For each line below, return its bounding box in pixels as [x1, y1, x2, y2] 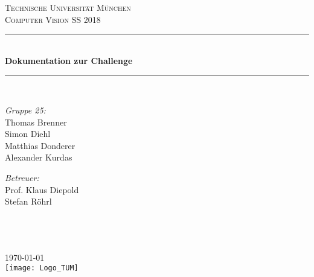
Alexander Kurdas [5, 151, 72, 164]
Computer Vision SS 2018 [5, 13, 101, 25]
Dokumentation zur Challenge [5, 54, 133, 66]
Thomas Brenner [5, 115, 67, 128]
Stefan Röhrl [5, 195, 52, 208]
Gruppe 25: [5, 103, 46, 116]
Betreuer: [5, 171, 39, 183]
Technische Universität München [5, 1, 131, 13]
